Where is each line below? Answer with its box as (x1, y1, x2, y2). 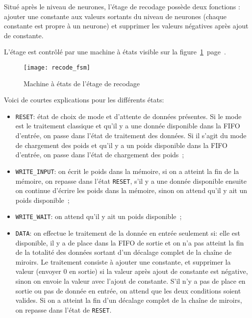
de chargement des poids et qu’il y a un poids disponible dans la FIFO (15, 140, 227, 150)
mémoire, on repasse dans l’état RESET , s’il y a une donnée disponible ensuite (15, 175, 247, 186)
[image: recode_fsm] (24, 64, 91, 71)
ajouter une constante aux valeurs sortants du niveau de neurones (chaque (4, 11, 227, 21)
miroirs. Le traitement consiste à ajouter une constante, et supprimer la (15, 256, 231, 267)
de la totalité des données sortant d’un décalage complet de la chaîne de (15, 247, 232, 257)
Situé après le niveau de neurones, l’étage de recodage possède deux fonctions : (4, 1, 240, 11)
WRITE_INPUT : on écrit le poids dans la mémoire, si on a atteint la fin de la (15, 166, 239, 176)
